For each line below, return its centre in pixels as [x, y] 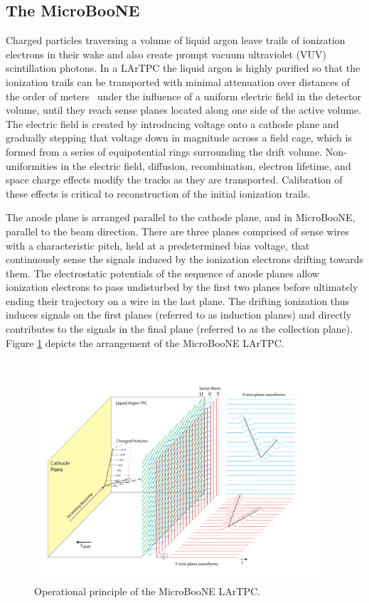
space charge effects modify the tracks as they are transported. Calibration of [174, 180]
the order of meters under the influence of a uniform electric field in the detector [184, 96]
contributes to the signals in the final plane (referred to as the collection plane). [180, 329]
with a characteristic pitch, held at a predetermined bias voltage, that [158, 245]
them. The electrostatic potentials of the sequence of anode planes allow [162, 273]
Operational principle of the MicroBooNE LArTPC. [147, 591]
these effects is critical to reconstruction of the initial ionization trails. [158, 193]
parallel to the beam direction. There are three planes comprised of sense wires [177, 231]
